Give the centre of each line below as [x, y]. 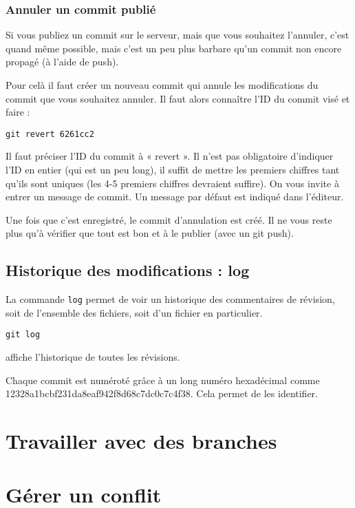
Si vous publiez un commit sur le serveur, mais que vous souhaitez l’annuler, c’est [177, 35]
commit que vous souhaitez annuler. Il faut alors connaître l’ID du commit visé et [178, 98]
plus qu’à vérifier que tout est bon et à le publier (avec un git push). [150, 233]
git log [23, 335]
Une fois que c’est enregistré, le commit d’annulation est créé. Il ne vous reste [169, 219]
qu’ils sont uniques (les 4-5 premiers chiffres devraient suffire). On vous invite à [172, 183]
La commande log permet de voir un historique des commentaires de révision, [170, 299]
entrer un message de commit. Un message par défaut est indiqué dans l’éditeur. [175, 197]
